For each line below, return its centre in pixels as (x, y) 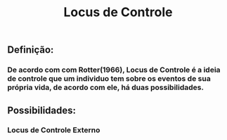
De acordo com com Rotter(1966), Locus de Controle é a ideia (114, 70)
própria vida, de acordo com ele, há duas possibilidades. (105, 87)
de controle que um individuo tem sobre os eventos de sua (109, 79)
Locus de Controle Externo (54, 130)
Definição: (31, 50)
